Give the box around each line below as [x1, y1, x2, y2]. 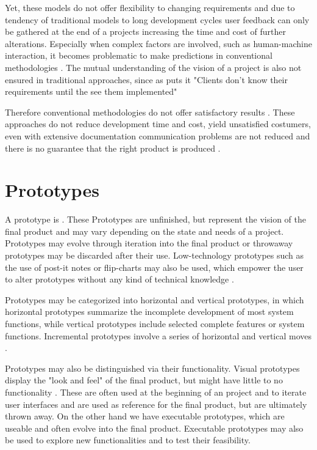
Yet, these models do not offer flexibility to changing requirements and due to [5, 1, 295, 13]
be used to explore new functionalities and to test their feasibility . [5, 433, 251, 446]
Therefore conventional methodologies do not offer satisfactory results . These [5, 105, 295, 118]
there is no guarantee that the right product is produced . [5, 141, 221, 154]
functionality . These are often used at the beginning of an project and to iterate [5, 385, 307, 398]
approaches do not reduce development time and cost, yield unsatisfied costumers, [5, 117, 311, 130]
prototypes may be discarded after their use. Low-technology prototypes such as [5, 249, 304, 262]
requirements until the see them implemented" [5, 85, 177, 98]
